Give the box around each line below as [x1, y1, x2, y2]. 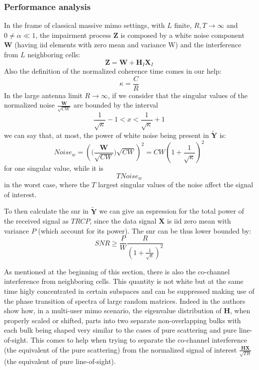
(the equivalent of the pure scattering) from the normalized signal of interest [4, 344, 237, 355]
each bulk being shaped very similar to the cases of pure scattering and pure [4, 325, 237, 335]
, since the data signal [89, 216, 157, 226]
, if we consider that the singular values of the [107, 90, 248, 100]
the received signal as [4, 216, 69, 226]
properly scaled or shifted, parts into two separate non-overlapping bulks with [4, 315, 241, 325]
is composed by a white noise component [120, 29, 245, 40]
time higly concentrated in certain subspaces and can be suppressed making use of [4, 285, 255, 296]
